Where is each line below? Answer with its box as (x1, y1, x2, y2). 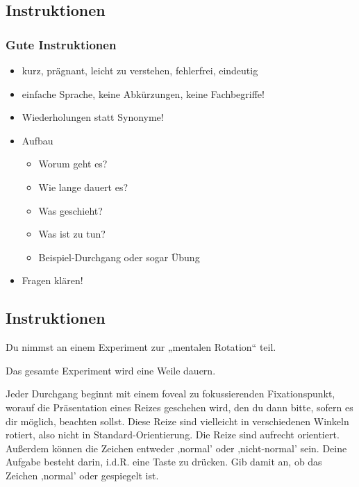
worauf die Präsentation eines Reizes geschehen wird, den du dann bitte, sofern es (6, 399, 353, 414)
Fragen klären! (22, 273, 83, 288)
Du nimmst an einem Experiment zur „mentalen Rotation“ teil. (6, 340, 276, 354)
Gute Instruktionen (6, 35, 117, 53)
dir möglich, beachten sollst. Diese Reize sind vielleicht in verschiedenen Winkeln (6, 413, 349, 428)
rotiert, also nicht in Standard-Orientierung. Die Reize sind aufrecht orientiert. (6, 427, 340, 442)
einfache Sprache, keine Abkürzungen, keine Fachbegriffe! (22, 86, 265, 101)
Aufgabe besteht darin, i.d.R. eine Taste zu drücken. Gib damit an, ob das (6, 454, 322, 469)
